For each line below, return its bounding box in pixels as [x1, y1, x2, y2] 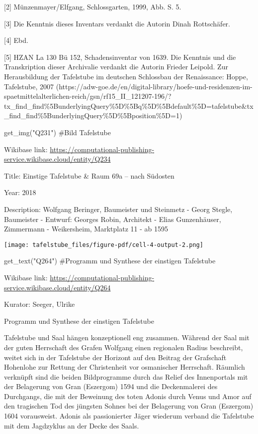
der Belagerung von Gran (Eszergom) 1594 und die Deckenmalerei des [4, 381, 218, 392]
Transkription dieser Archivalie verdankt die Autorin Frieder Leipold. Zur [4, 61, 228, 72]
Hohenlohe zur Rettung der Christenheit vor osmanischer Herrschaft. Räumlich [4, 362, 245, 372]
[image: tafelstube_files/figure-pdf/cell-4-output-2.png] [4, 241, 203, 248]
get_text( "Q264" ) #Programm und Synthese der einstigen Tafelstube [4, 255, 216, 266]
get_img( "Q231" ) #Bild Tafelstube [4, 127, 111, 137]
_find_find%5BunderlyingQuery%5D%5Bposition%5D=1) [4, 110, 182, 121]
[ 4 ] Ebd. [4, 35, 28, 45]
